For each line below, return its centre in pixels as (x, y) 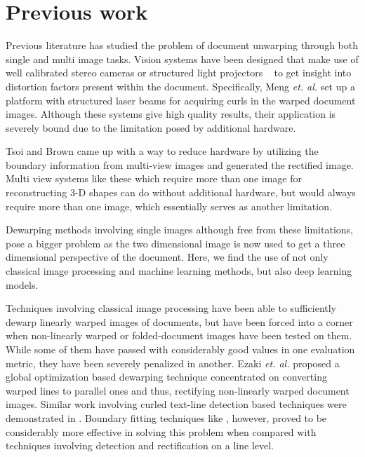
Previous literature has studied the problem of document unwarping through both (182, 45)
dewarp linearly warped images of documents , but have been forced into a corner (179, 321)
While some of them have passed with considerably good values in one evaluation (180, 349)
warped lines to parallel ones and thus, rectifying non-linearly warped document (178, 390)
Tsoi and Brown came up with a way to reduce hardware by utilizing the (162, 151)
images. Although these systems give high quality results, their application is (171, 114)
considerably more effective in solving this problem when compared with (161, 431)
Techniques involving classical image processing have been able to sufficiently (171, 308)
